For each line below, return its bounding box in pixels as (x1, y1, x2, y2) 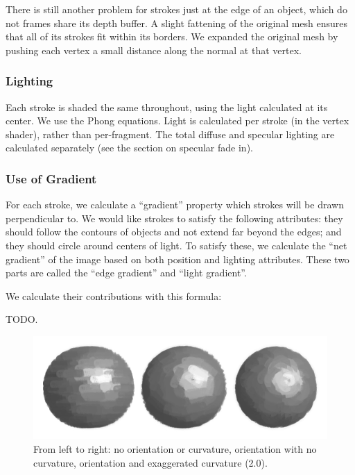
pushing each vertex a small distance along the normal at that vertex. (6, 42, 302, 57)
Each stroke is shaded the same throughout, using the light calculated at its (6, 99, 328, 114)
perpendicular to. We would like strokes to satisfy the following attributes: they (6, 210, 343, 225)
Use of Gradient (6, 169, 97, 187)
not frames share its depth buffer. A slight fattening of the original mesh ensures (6, 15, 348, 30)
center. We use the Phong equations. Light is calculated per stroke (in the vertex (6, 113, 349, 128)
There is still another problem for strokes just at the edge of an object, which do (6, 2, 347, 16)
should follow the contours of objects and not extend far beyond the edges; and (6, 224, 342, 239)
